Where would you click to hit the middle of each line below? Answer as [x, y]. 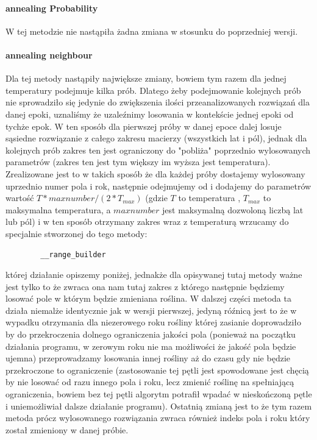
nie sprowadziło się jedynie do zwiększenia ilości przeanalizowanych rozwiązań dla [158, 102]
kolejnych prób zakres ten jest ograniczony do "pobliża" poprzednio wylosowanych [158, 150]
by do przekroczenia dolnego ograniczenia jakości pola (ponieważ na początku [151, 334]
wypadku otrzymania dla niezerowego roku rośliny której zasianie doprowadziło [153, 322]
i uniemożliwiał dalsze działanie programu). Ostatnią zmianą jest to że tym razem [159, 406]
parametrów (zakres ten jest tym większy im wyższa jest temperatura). [138, 162]
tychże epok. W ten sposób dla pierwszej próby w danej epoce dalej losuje [144, 126]
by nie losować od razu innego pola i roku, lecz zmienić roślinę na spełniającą [150, 382]
